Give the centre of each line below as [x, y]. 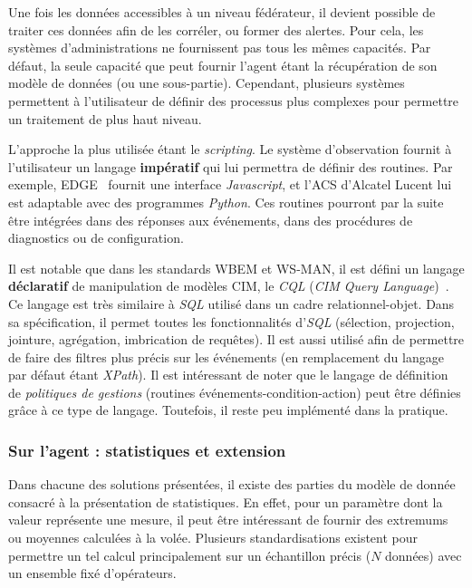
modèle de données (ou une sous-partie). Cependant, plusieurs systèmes [207, 83]
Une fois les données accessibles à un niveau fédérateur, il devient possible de [222, 12]
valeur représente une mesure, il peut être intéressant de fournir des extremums [228, 520]
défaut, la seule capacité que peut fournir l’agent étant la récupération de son [223, 65]
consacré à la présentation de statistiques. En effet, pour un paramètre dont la [226, 501]
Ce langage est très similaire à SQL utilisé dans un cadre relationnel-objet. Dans [231, 303]
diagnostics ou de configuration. [96, 238]
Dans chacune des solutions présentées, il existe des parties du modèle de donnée [232, 484]
